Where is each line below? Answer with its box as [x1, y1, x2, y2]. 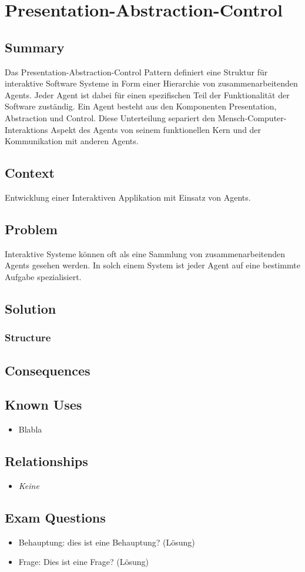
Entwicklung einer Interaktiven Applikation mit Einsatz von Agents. [5, 191, 251, 203]
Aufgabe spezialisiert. [5, 270, 82, 282]
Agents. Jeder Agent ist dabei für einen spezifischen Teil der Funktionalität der [5, 88, 290, 101]
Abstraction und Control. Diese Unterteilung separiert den [5, 111, 216, 124]
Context [5, 164, 55, 182]
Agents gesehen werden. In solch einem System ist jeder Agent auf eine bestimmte [5, 259, 300, 271]
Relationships [5, 452, 88, 470]
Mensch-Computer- [217, 111, 287, 124]
